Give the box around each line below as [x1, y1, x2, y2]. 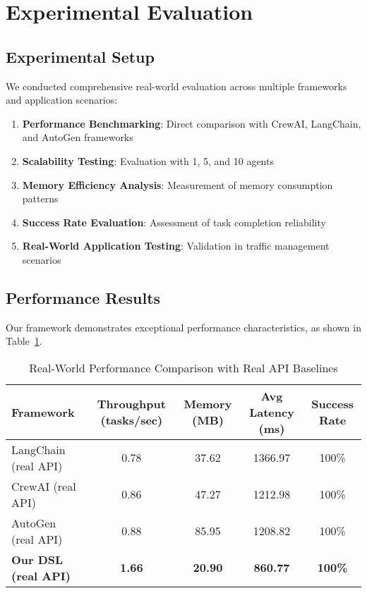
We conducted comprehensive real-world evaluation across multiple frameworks [6, 78, 347, 93]
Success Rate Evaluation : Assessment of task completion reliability [22, 214, 326, 229]
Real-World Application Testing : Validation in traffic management [22, 238, 330, 253]
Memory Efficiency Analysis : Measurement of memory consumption [22, 177, 333, 192]
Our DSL [11, 551, 64, 568]
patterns [22, 191, 59, 206]
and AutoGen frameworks [22, 130, 133, 145]
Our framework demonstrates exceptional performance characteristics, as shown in [6, 319, 361, 334]
